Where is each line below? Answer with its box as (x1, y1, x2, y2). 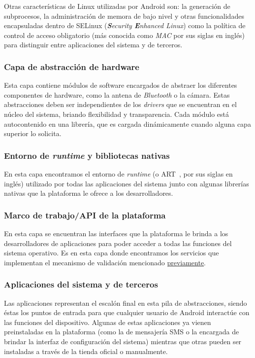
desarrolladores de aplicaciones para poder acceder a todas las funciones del (4, 238, 232, 248)
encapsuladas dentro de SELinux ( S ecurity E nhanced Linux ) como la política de (4, 20, 246, 31)
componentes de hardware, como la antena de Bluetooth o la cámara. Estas (4, 89, 230, 100)
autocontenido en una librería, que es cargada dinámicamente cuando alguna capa (4, 118, 251, 129)
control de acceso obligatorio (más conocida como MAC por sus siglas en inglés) (4, 30, 245, 40)
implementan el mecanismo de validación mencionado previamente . (4, 257, 206, 267)
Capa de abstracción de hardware (4, 60, 139, 72)
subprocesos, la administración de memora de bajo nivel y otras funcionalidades (4, 10, 244, 21)
